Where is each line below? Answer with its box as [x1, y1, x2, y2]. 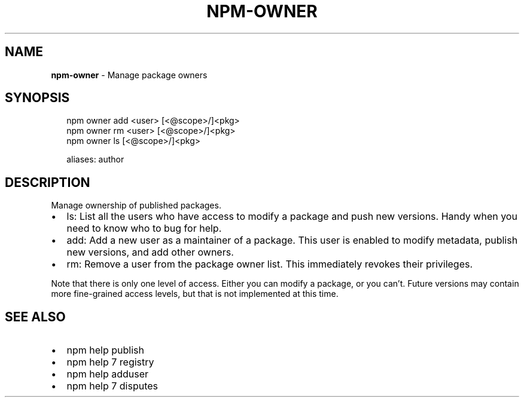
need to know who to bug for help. [66, 222, 222, 235]
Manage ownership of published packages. [51, 200, 221, 211]
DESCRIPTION [5, 174, 90, 190]
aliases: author [66, 154, 124, 165]
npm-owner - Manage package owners [51, 69, 208, 80]
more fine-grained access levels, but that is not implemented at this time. [51, 289, 339, 299]
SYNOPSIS [5, 90, 70, 106]
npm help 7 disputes [66, 380, 159, 392]
